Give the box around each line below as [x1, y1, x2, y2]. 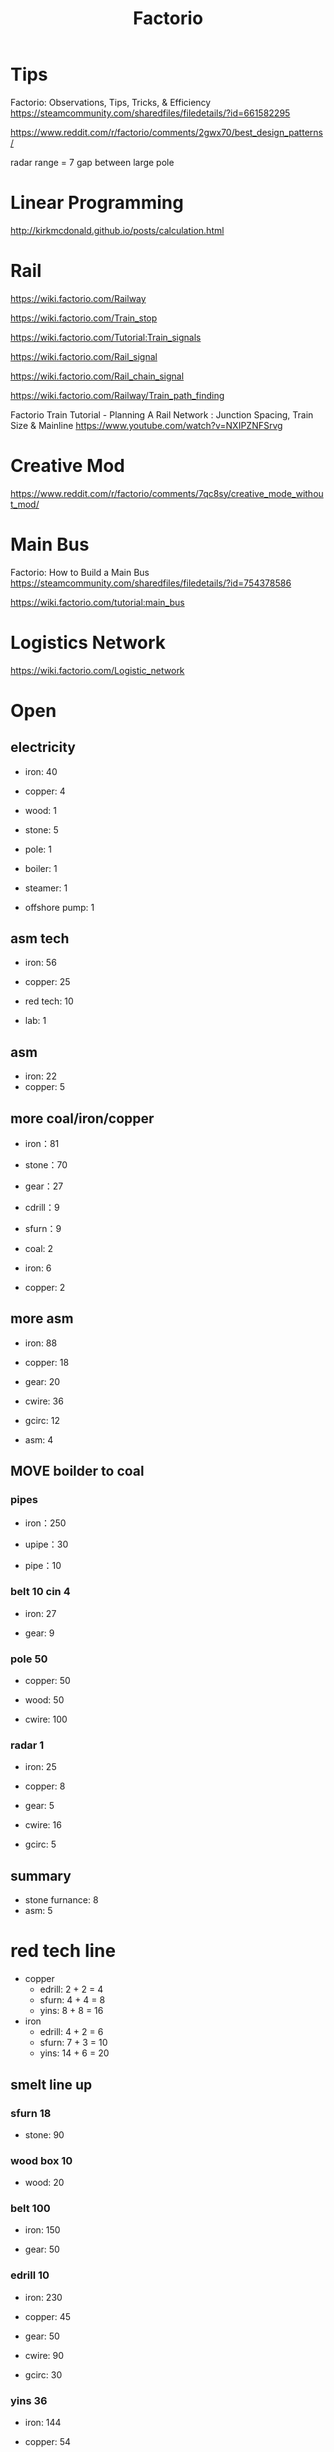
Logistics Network [10, 631, 167, 654]
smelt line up [10, 2076, 93, 2093]
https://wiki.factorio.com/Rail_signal [10, 350, 158, 362]
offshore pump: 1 [24, 901, 95, 913]
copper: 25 [24, 976, 71, 988]
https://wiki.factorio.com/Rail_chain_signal [10, 370, 185, 382]
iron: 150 [24, 2224, 61, 2236]
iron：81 [24, 1138, 60, 1150]
